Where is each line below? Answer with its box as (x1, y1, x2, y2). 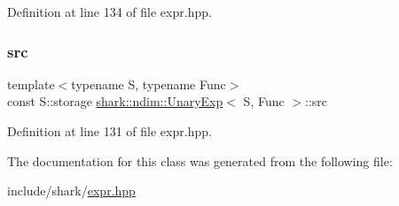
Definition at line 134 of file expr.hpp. (7, 3, 212, 20)
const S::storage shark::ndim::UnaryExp (7, 92, 223, 111)
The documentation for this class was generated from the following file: (7, 151, 393, 170)
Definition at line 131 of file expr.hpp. (7, 122, 212, 140)
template (7, 74, 55, 93)
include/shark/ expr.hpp (7, 181, 136, 200)
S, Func (243, 92, 285, 111)
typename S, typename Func (71, 74, 226, 93)
